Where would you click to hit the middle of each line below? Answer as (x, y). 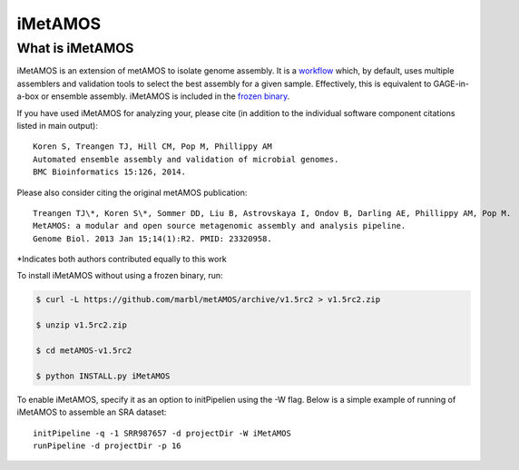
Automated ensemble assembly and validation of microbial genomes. (186, 159)
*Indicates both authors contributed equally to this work (122, 259)
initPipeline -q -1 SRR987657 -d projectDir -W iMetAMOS (162, 433)
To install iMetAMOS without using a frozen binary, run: (120, 276)
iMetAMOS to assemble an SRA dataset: (92, 412)
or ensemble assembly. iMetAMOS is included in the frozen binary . (166, 96)
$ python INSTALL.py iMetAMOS (103, 376)
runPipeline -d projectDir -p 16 (107, 446)
